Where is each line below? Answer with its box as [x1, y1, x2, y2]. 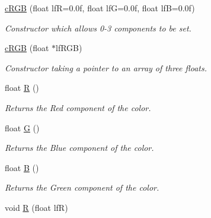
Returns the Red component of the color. [5, 101, 151, 113]
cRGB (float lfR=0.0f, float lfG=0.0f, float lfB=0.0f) [5, 2, 195, 14]
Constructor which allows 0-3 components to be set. [5, 21, 191, 34]
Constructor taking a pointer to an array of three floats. [5, 61, 207, 74]
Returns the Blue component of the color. [5, 141, 154, 154]
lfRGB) [56, 42, 82, 54]
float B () [5, 161, 39, 173]
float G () [5, 121, 40, 134]
